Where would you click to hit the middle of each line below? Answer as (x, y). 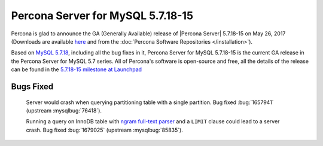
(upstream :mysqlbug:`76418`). (64, 110)
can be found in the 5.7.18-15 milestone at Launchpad (77, 69)
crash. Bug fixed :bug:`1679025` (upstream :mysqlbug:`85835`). (105, 130)
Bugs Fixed (32, 86)
